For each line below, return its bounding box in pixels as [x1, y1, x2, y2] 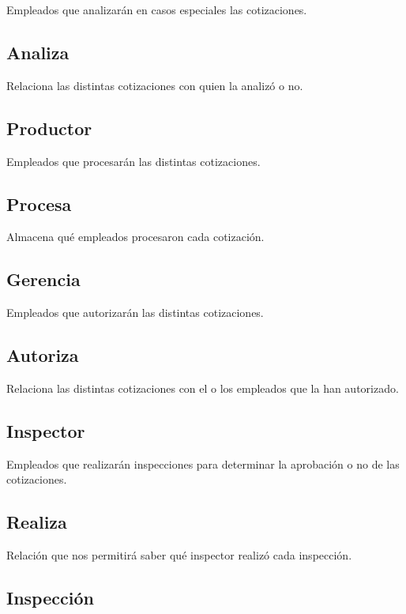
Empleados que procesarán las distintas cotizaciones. [6, 153, 261, 169]
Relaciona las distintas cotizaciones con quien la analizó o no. [6, 77, 303, 93]
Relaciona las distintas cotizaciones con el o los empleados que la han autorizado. [6, 379, 399, 396]
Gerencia [6, 267, 81, 292]
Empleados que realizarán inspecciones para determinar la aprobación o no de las [6, 455, 400, 472]
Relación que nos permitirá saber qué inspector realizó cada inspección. [6, 547, 352, 563]
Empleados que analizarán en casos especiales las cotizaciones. [6, 2, 307, 17]
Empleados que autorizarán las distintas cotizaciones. [6, 304, 264, 321]
